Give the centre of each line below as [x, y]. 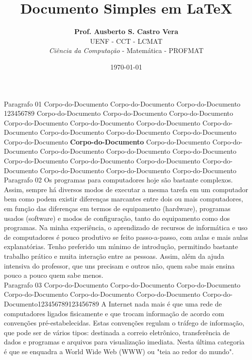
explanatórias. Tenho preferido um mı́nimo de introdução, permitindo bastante [121, 246]
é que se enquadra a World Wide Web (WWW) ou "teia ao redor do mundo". [119, 351]
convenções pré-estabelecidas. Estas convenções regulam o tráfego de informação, [124, 323]
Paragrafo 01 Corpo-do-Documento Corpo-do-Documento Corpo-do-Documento [122, 103]
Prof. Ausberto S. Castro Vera [126, 31]
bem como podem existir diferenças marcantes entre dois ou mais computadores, [124, 199]
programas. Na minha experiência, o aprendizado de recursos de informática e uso [126, 227]
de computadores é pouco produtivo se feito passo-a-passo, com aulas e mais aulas [126, 237]
